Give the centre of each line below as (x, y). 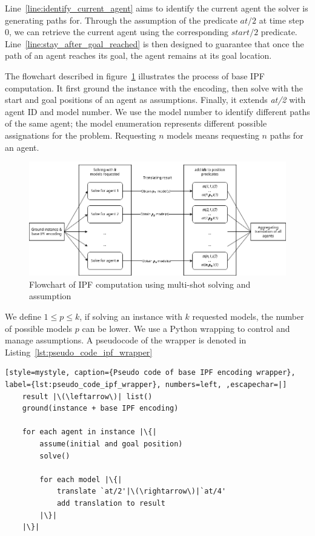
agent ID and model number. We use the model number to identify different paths (157, 111)
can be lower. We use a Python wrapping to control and (186, 328)
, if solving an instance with (131, 316)
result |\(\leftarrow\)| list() (87, 396)
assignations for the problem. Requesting (81, 135)
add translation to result (111, 503)
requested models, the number (248, 316)
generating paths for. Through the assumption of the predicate (121, 20)
